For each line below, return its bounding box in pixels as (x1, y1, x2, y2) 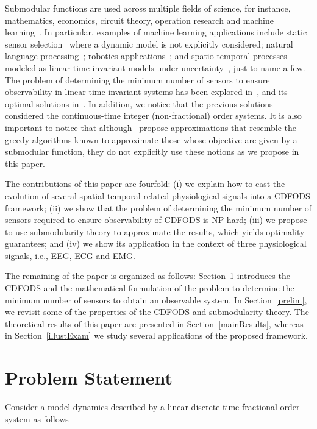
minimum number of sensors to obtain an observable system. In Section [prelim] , (5, 293, 307, 306)
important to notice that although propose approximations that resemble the (5, 121, 296, 133)
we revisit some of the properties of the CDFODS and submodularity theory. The (5, 305, 309, 318)
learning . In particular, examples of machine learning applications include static (5, 26, 307, 38)
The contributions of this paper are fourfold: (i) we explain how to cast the (5, 177, 285, 190)
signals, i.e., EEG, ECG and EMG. (5, 249, 135, 261)
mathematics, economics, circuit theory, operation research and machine (5, 13, 274, 26)
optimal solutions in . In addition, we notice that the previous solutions (5, 97, 273, 110)
